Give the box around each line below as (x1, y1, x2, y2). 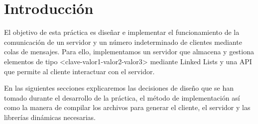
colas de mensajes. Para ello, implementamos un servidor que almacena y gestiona (4, 46, 254, 57)
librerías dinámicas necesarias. (4, 112, 96, 122)
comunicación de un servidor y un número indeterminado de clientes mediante (4, 36, 242, 47)
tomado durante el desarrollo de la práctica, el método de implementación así (4, 92, 240, 103)
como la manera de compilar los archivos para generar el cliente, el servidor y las (4, 102, 251, 113)
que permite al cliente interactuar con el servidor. (4, 66, 155, 76)
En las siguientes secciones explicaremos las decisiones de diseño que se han (4, 83, 234, 93)
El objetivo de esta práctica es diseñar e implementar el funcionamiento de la (4, 27, 240, 37)
